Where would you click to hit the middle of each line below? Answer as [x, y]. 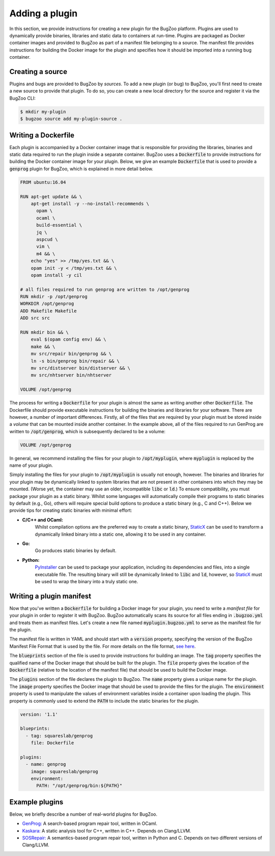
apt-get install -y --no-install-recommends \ [90, 204]
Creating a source [38, 72]
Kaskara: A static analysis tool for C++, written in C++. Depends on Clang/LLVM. [107, 830]
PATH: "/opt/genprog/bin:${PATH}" [79, 786]
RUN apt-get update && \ [51, 196]
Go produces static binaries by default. [76, 551]
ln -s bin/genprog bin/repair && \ [75, 361]
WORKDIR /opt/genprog [47, 304]
